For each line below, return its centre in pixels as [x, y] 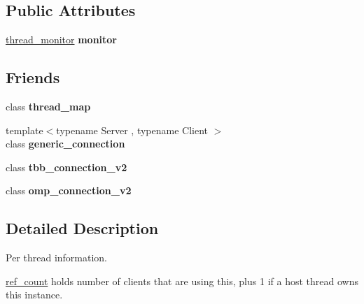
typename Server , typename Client [132, 130]
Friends [33, 77]
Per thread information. [57, 258]
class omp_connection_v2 [69, 190]
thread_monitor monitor [61, 39]
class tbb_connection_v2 [66, 167]
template [24, 130]
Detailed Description [82, 228]
